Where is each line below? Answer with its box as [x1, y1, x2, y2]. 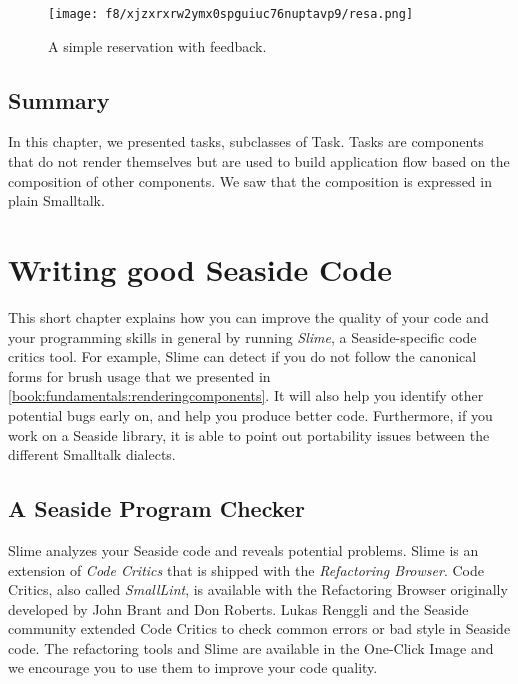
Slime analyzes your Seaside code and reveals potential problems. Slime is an [8, 539, 479, 560]
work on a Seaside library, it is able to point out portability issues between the [8, 424, 490, 445]
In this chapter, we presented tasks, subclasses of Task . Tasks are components [8, 131, 484, 152]
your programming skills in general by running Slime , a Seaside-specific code [8, 326, 477, 347]
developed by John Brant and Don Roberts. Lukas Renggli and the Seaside [8, 598, 469, 619]
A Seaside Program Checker [8, 493, 305, 524]
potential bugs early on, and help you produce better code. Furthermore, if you [8, 404, 493, 425]
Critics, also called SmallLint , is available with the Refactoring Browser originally [8, 579, 508, 600]
